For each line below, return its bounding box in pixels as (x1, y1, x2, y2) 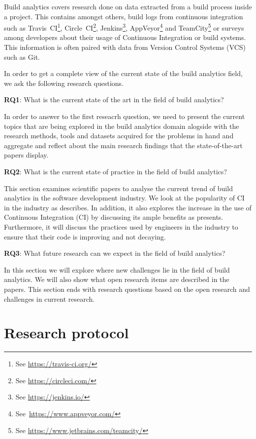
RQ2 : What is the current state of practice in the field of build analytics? (4, 166, 227, 176)
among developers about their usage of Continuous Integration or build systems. (4, 32, 246, 42)
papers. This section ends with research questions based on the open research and (4, 283, 250, 294)
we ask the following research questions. (4, 78, 124, 88)
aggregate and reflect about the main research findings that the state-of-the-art (4, 140, 243, 150)
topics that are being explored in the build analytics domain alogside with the (4, 120, 239, 131)
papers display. (4, 150, 49, 160)
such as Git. (4, 51, 40, 62)
